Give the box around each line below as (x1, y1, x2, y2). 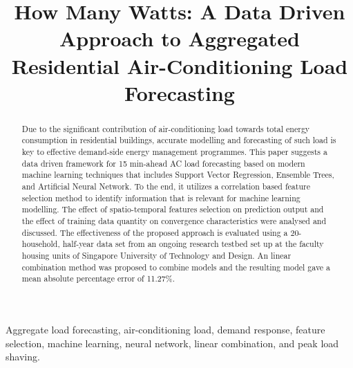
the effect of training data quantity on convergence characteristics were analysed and (21, 214, 327, 226)
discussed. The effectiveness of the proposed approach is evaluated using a (21, 226, 288, 238)
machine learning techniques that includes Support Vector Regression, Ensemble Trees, (21, 169, 334, 181)
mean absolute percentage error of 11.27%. (21, 273, 175, 284)
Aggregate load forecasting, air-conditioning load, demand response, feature (6, 322, 325, 336)
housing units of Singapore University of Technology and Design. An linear (21, 249, 292, 261)
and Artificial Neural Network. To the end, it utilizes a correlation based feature (21, 181, 310, 192)
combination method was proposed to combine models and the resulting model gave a (21, 261, 331, 273)
